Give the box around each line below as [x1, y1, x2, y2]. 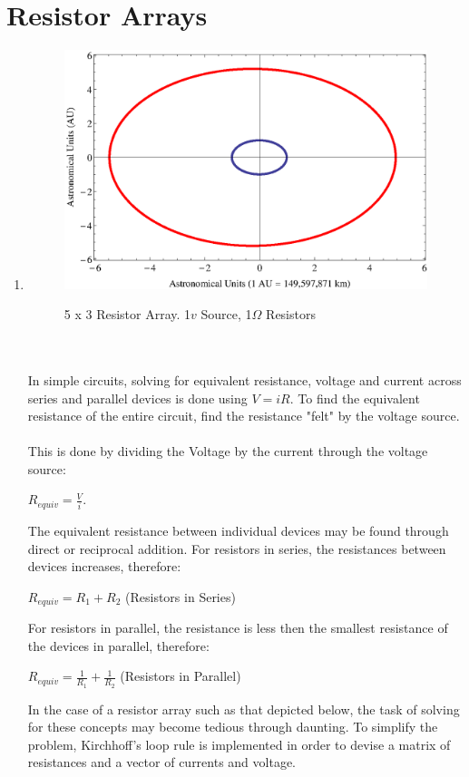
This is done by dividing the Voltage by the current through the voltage [27, 442, 428, 461]
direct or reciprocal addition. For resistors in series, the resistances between [27, 539, 446, 558]
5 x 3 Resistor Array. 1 [64, 305, 191, 324]
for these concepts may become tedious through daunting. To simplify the [27, 717, 438, 736]
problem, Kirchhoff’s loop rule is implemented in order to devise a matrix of [27, 734, 451, 753]
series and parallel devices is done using [27, 388, 248, 407]
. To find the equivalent [289, 388, 420, 407]
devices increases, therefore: [27, 557, 181, 576]
